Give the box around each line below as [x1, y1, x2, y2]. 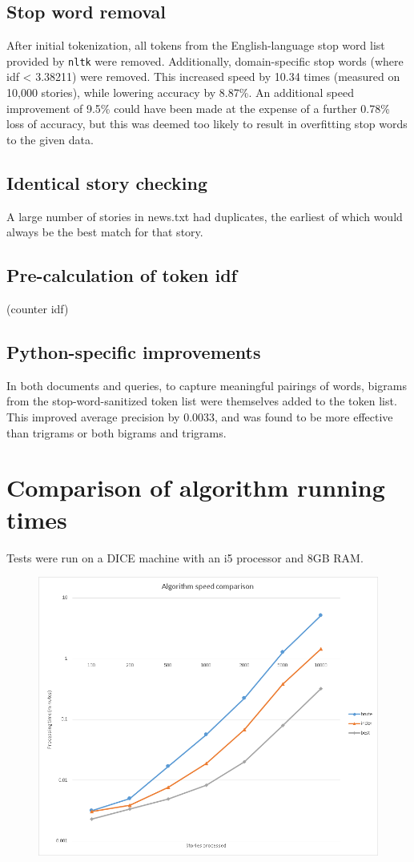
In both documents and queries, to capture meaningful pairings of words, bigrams [6, 377, 407, 393]
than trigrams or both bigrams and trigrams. [6, 424, 227, 441]
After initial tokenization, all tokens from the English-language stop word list [6, 37, 385, 54]
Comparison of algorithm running [6, 471, 385, 504]
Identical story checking [6, 170, 207, 195]
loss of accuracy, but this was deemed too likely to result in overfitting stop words [6, 115, 408, 132]
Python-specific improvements [6, 340, 261, 364]
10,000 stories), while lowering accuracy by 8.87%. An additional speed [6, 84, 354, 101]
